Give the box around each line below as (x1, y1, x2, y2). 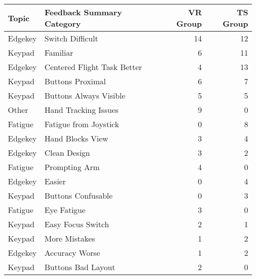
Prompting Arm (44, 161, 100, 173)
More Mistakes (44, 233, 95, 244)
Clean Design (44, 147, 90, 158)
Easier (44, 175, 66, 187)
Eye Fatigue (44, 204, 86, 215)
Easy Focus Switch (44, 218, 109, 230)
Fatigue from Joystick (44, 118, 119, 130)
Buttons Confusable (44, 190, 113, 201)
